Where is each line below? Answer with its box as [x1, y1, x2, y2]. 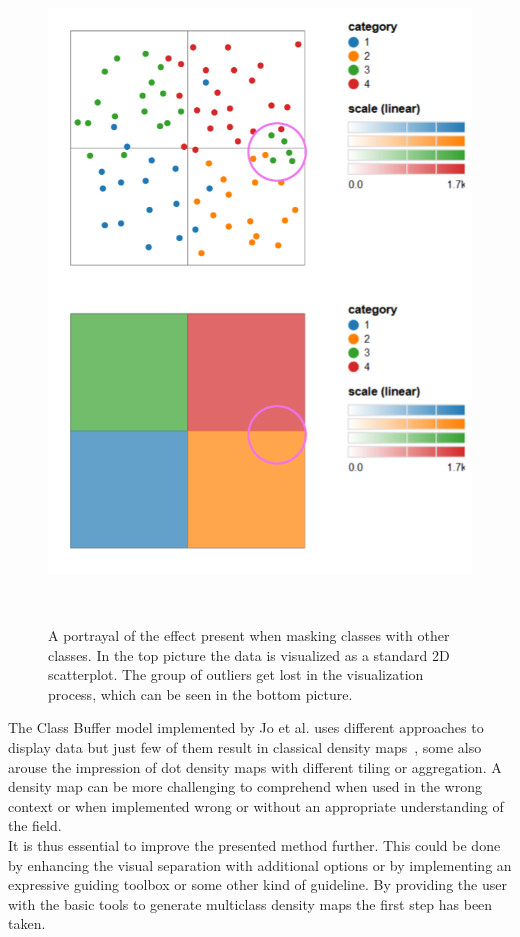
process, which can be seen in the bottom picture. [48, 683, 353, 704]
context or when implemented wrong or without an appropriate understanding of [8, 795, 504, 816]
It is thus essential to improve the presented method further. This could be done [8, 834, 501, 855]
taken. [8, 913, 46, 934]
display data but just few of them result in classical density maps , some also [8, 736, 482, 757]
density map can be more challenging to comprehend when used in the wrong [8, 776, 482, 797]
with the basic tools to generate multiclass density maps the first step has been [8, 893, 493, 914]
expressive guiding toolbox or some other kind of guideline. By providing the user [8, 874, 507, 895]
